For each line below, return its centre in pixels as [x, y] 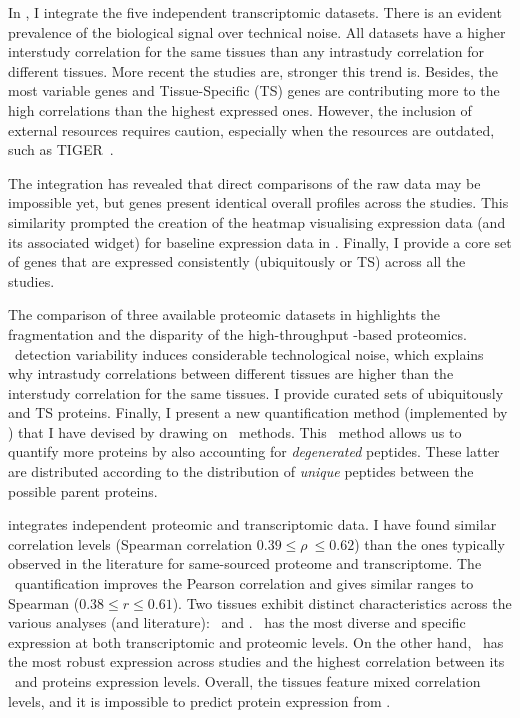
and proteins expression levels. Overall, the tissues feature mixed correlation [247, 681]
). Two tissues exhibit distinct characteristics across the [342, 602]
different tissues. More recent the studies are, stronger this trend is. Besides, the [253, 70]
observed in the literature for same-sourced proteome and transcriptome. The [245, 563]
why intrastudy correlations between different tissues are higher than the [231, 373]
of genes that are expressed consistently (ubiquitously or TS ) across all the [237, 261]
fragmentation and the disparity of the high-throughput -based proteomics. [237, 333]
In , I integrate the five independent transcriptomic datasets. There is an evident [255, 12]
